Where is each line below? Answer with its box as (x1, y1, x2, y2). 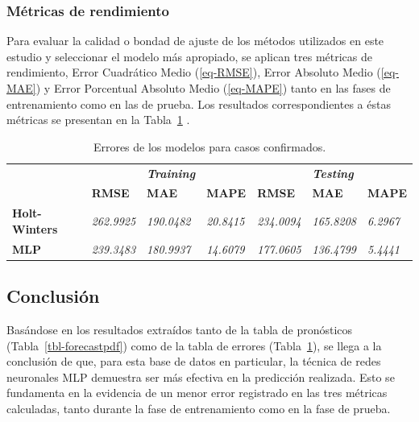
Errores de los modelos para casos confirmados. (93, 138, 326, 155)
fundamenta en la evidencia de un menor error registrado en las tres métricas (6, 384, 388, 401)
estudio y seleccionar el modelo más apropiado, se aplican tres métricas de (6, 48, 373, 64)
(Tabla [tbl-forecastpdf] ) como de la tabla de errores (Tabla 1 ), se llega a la (6, 337, 382, 354)
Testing (312, 164, 354, 181)
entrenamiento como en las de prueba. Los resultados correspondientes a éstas (6, 95, 391, 112)
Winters (12, 220, 58, 237)
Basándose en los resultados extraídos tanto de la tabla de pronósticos (6, 321, 353, 338)
